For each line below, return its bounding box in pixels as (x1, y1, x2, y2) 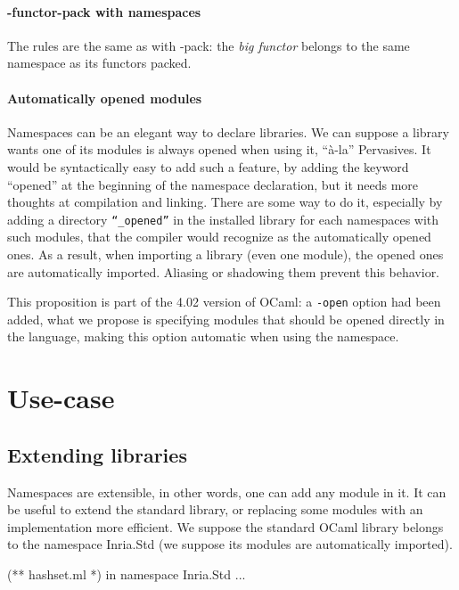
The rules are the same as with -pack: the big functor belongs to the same (7, 36, 410, 54)
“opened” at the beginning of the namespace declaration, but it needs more (7, 175, 419, 193)
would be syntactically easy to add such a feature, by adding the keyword (7, 157, 409, 176)
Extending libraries (7, 440, 187, 468)
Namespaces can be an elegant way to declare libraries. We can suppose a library (7, 122, 449, 141)
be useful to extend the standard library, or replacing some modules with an (7, 500, 423, 519)
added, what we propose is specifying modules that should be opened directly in (7, 309, 445, 328)
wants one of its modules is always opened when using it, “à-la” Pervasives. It (7, 140, 431, 159)
